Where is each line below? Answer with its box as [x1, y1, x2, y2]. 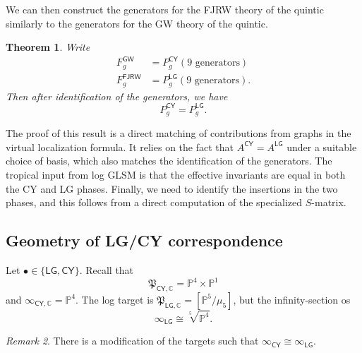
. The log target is [76, 292, 154, 306]
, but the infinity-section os [233, 292, 351, 306]
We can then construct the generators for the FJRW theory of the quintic [6, 2, 324, 16]
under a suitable [286, 139, 357, 154]
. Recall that [79, 263, 134, 277]
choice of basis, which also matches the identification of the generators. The [6, 153, 332, 168]
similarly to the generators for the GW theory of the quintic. [6, 16, 268, 30]
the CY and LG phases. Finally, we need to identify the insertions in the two [6, 181, 338, 196]
